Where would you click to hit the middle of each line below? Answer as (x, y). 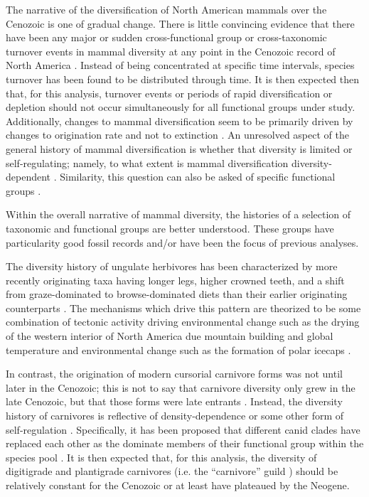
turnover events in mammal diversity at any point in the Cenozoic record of (171, 51)
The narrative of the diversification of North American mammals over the (166, 9)
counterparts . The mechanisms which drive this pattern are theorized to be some (183, 308)
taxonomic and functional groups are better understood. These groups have (170, 228)
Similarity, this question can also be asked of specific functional (198, 177)
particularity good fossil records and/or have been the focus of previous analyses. (182, 242)
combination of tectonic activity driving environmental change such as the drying (183, 322)
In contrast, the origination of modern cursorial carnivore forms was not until (174, 374)
